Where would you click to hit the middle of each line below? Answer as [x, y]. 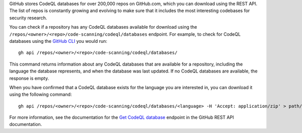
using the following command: [41, 94]
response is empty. [29, 78]
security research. [28, 18]
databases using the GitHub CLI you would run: [58, 41]
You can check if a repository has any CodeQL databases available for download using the [103, 27]
